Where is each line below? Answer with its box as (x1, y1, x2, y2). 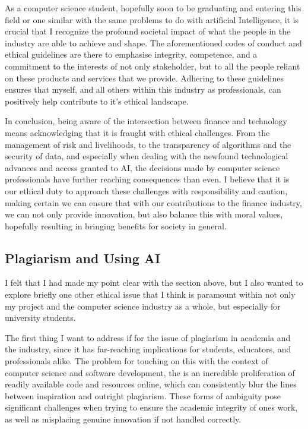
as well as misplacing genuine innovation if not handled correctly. (5, 413, 242, 425)
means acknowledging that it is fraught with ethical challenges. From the (5, 126, 270, 138)
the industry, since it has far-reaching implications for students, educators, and (5, 343, 291, 355)
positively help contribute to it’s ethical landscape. (5, 94, 189, 107)
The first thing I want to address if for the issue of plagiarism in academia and (5, 331, 291, 343)
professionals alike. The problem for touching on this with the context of (5, 355, 268, 367)
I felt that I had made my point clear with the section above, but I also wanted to (5, 276, 303, 289)
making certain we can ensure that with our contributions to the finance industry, (5, 196, 302, 209)
